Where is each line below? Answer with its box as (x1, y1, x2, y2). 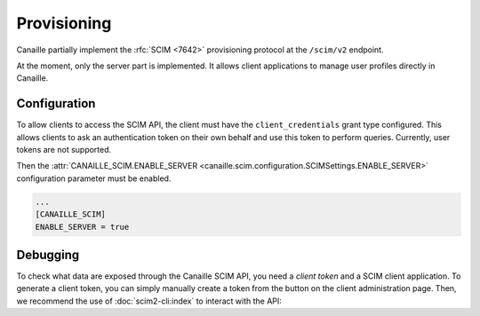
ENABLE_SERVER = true (35, 222, 130, 232)
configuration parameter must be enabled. (16, 173, 172, 184)
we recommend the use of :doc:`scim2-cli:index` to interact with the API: (16, 296, 282, 306)
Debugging (16, 247, 80, 262)
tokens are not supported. (16, 145, 112, 155)
